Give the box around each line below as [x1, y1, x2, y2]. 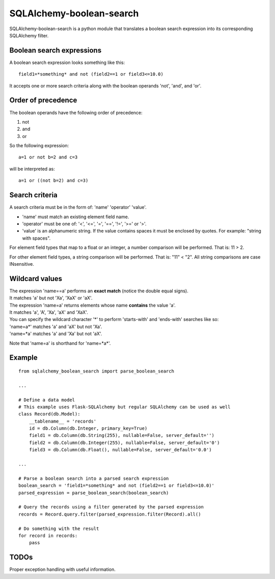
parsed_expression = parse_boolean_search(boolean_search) [18, 490, 169, 496]
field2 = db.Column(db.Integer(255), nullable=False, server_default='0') [29, 439, 220, 446]
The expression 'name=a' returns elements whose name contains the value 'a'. [9, 302, 176, 308]
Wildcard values [9, 274, 63, 283]
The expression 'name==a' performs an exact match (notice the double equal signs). [9, 288, 188, 294]
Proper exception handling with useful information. [9, 566, 116, 572]
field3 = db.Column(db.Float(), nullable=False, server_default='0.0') [29, 447, 212, 453]
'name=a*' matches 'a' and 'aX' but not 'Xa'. [9, 323, 102, 330]
